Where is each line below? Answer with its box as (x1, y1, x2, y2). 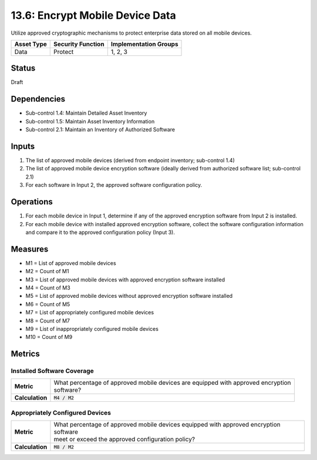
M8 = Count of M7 (25, 317, 70, 324)
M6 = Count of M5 (25, 300, 70, 308)
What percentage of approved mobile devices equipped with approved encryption (53, 421, 281, 429)
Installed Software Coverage (11, 367, 94, 375)
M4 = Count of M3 (25, 284, 70, 291)
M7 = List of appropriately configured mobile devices (25, 309, 154, 316)
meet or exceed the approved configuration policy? (53, 435, 195, 444)
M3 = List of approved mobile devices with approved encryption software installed (25, 276, 225, 283)
